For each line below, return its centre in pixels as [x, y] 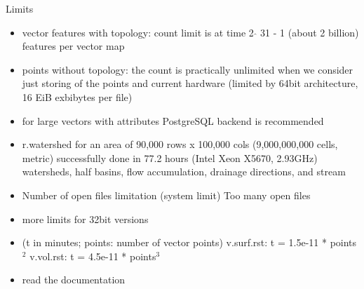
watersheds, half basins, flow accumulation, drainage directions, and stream [184, 172]
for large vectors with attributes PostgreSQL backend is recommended [173, 120]
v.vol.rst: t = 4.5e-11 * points [93, 256]
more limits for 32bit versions [85, 219]
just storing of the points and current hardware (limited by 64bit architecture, [190, 83]
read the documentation [74, 280]
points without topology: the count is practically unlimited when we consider [188, 69]
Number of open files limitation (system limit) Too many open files [166, 195]
